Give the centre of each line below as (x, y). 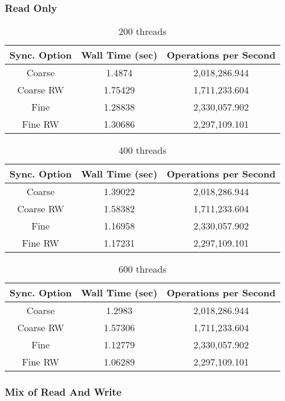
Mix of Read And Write (63, 392)
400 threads (142, 150)
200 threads (142, 31)
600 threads (142, 269)
